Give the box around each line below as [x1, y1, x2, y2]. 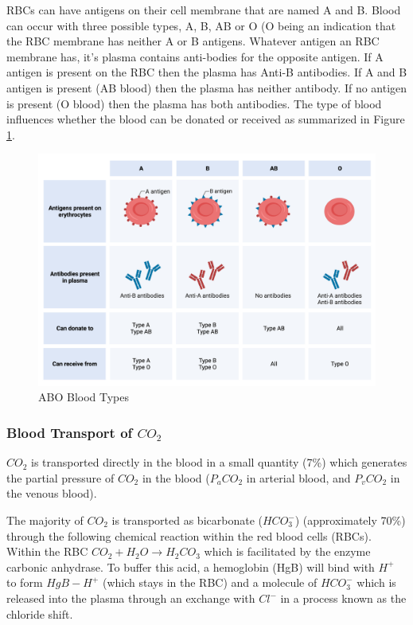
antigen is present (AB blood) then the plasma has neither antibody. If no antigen [6, 79, 407, 96]
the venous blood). [6, 485, 97, 502]
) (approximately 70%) [294, 512, 406, 529]
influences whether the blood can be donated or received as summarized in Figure [6, 111, 405, 127]
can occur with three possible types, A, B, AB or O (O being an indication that [6, 17, 396, 33]
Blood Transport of [6, 422, 133, 442]
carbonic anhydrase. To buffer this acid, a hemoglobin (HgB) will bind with [6, 558, 375, 575]
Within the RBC [6, 543, 88, 560]
